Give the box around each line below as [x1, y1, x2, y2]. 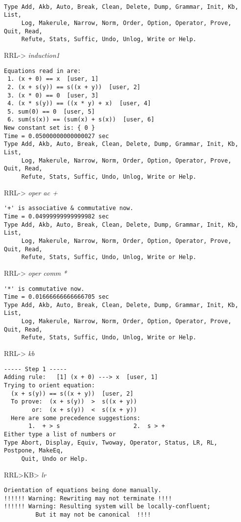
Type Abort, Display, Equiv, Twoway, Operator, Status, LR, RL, [4, 439, 218, 446]
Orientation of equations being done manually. [4, 487, 162, 494]
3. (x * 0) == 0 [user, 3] [7, 92, 99, 99]
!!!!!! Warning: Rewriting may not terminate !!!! [4, 495, 172, 502]
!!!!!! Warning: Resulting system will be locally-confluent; [4, 503, 211, 510]
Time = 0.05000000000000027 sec [4, 132, 109, 140]
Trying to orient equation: [4, 382, 95, 389]
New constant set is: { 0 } [4, 124, 95, 132]
